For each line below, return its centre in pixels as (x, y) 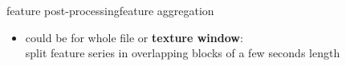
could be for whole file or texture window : (134, 37)
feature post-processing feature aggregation (110, 10)
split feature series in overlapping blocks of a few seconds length (183, 53)
